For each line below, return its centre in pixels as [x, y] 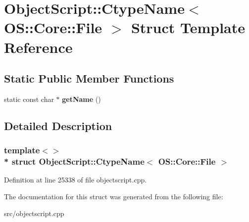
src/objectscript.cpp [34, 213]
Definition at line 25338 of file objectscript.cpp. [75, 180]
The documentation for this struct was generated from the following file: [114, 197]
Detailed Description [58, 125]
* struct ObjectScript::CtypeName [74, 161]
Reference [38, 47]
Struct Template [188, 27]
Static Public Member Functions [89, 78]
